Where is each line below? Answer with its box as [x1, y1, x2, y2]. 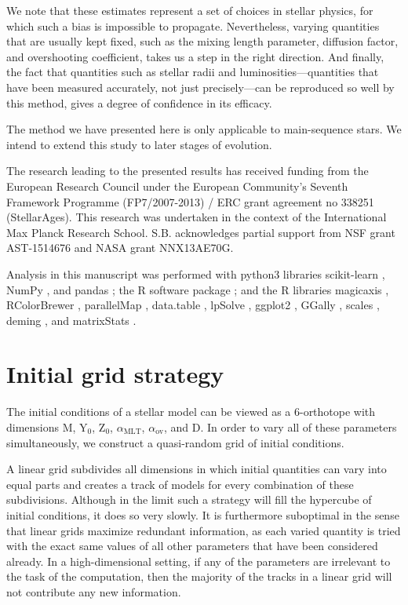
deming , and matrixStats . [6, 312, 137, 328]
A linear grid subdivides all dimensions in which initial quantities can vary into [6, 461, 387, 477]
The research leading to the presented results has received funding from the [6, 162, 369, 179]
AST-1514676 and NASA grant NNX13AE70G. [6, 239, 234, 256]
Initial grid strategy [6, 358, 224, 390]
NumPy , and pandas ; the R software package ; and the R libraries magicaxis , [6, 281, 389, 297]
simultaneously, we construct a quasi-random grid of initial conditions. [6, 434, 344, 450]
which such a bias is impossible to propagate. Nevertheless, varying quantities [6, 17, 380, 34]
